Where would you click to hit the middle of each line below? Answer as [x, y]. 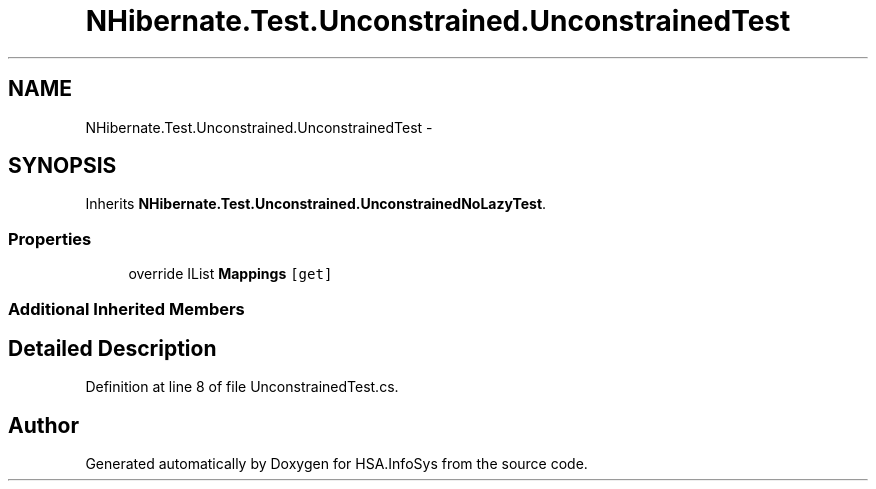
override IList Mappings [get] [230, 274]
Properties [50, 238]
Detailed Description [112, 348]
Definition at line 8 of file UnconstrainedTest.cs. [242, 387]
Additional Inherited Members [126, 308]
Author [43, 425]
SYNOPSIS [62, 166]
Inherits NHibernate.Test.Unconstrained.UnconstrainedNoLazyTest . [316, 204]
